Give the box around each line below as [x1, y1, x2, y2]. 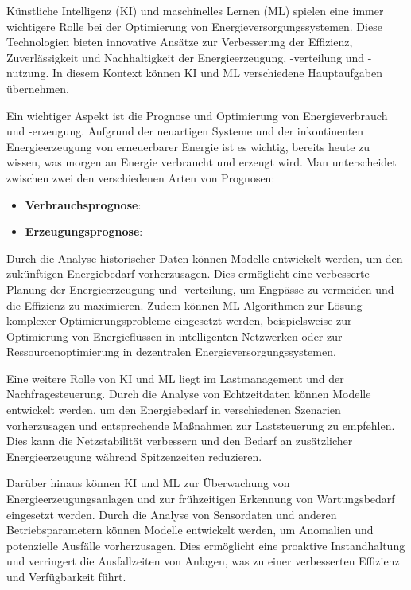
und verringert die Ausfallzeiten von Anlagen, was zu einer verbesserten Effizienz [6, 553, 400, 569]
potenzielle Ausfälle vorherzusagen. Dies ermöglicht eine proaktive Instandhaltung [6, 537, 405, 553]
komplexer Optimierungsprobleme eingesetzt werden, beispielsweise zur [6, 312, 352, 329]
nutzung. [6, 64, 49, 81]
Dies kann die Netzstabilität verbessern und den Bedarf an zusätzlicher [6, 432, 353, 449]
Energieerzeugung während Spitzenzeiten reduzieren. [6, 447, 262, 464]
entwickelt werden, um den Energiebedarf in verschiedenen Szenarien [6, 401, 341, 418]
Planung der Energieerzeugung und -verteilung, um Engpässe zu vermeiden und [6, 280, 394, 297]
